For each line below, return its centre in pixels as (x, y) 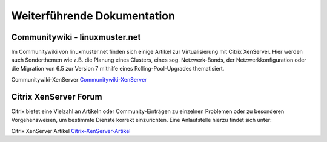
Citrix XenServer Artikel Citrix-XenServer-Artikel (71, 131)
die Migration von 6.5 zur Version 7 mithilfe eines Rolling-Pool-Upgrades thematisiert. (118, 68)
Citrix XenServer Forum (57, 97)
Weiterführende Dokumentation (93, 16)
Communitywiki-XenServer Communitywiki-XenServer (79, 80)
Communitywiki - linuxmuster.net (76, 37)
